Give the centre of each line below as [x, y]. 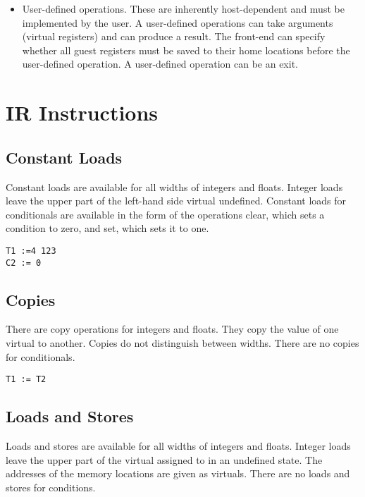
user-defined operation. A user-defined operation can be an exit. [160, 64]
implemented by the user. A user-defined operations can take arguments [178, 22]
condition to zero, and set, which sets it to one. [107, 228]
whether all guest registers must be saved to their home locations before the [186, 50]
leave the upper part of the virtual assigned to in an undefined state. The [164, 459]
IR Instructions [82, 112]
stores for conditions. [51, 487]
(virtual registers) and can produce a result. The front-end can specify [174, 36]
